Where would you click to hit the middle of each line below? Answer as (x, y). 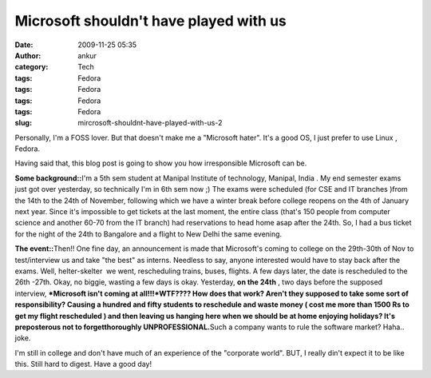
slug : (23, 123)
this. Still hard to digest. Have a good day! (83, 364)
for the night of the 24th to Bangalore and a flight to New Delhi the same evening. (148, 234)
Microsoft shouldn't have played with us (151, 21)
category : (32, 67)
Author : (28, 55)
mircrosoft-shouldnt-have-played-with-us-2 (150, 123)
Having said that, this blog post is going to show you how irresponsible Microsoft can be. (161, 163)
